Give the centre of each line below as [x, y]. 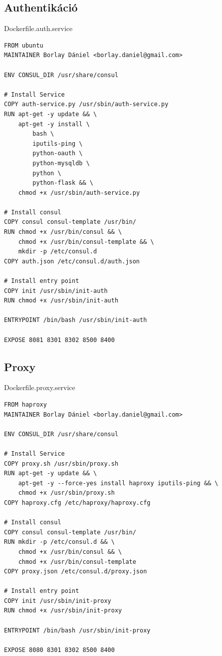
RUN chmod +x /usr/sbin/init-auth [61, 301]
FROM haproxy [25, 405]
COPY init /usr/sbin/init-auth [56, 291]
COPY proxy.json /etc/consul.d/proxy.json [76, 572]
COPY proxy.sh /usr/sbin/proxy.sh [61, 463]
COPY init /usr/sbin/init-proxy [58, 601]
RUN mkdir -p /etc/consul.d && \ [59, 542]
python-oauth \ [58, 153]
